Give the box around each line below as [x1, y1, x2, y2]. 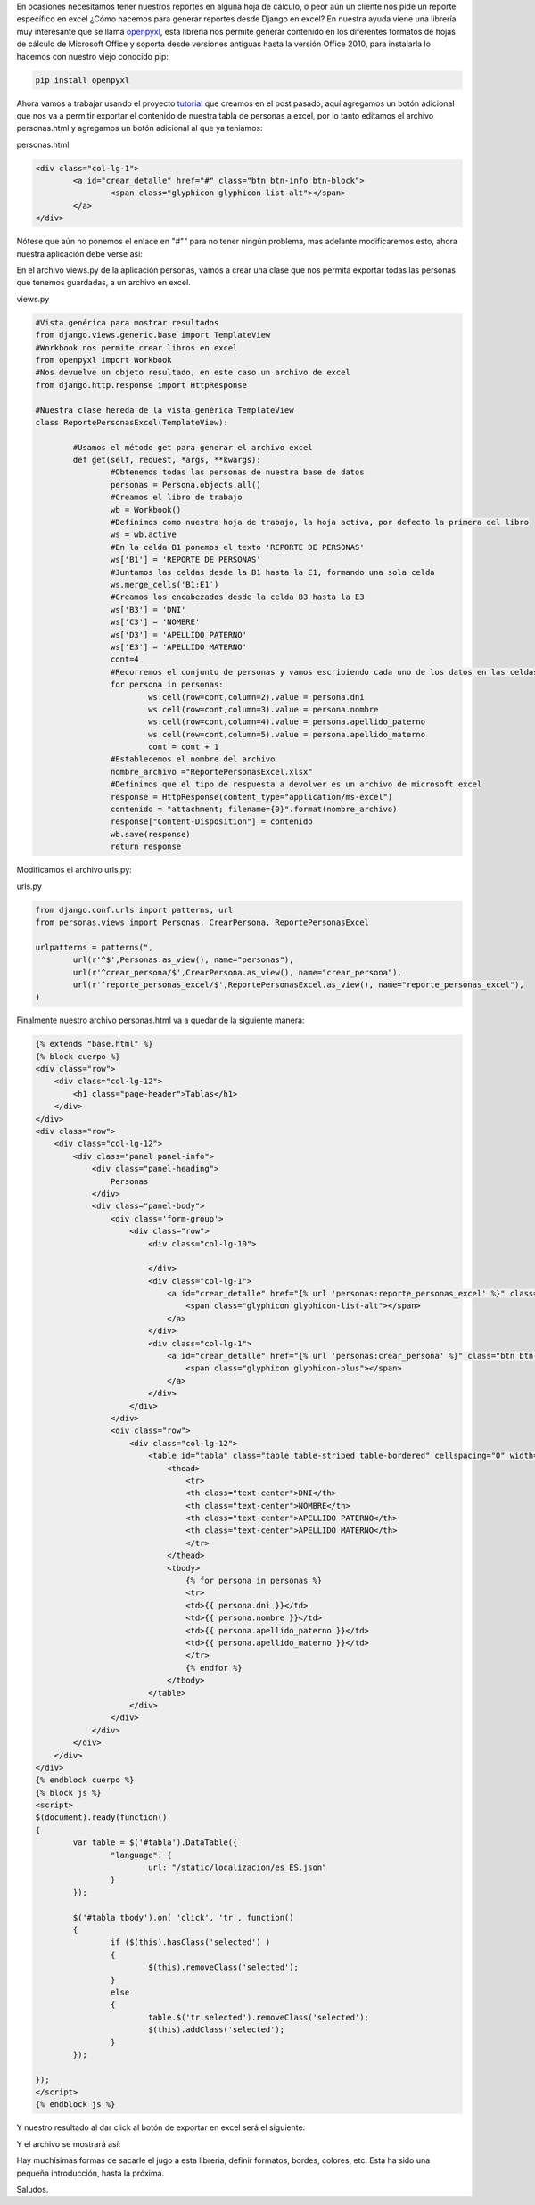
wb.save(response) [110, 829, 191, 839]
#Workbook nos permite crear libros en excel [35, 342, 238, 352]
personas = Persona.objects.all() [110, 480, 262, 490]
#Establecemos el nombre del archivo [110, 754, 276, 764]
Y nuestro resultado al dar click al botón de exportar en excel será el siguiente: [16, 2122, 306, 2133]
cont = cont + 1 [147, 742, 219, 753]
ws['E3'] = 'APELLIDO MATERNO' [110, 642, 247, 652]
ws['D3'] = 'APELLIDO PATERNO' [110, 629, 247, 639]
